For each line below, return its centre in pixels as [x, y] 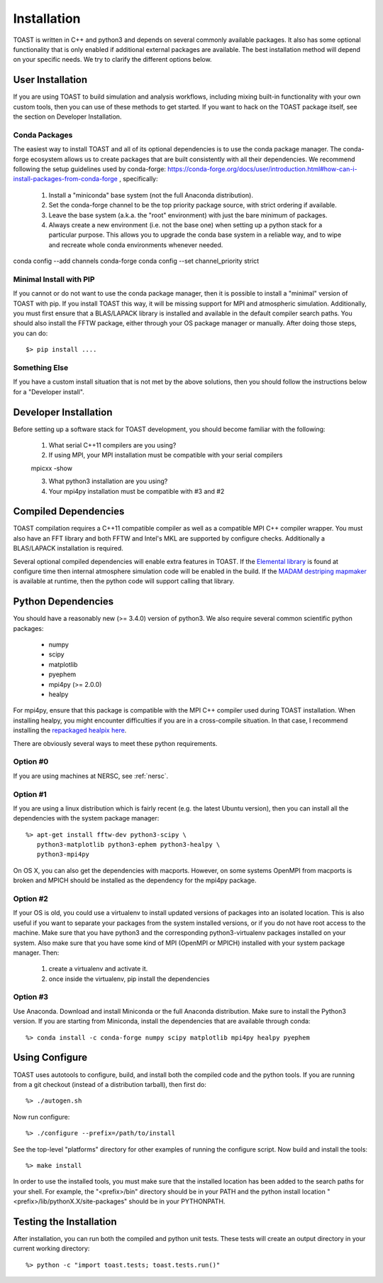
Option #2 [31, 899]
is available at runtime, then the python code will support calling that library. [124, 581]
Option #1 [30, 794]
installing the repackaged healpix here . [70, 730]
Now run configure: [41, 1117]
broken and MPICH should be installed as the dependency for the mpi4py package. [135, 880]
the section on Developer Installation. [67, 117]
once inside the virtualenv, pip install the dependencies [129, 979]
